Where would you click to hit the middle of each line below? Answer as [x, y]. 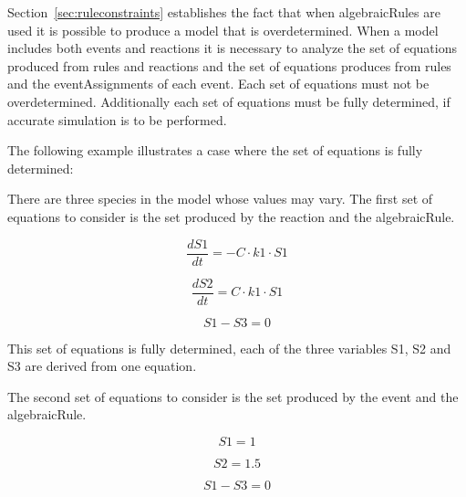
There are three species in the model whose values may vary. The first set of [220, 199]
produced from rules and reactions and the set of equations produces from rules [229, 65]
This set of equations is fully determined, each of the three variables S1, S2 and [229, 348]
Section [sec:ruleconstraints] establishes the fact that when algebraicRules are [224, 12]
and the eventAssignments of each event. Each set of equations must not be [218, 84]
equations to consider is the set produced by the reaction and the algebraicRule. [231, 216]
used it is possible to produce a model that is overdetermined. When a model [223, 30]
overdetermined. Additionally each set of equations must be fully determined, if [229, 101]
